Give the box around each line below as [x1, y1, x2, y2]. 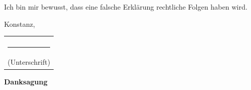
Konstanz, [4, 18, 35, 29]
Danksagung [4, 76, 48, 86]
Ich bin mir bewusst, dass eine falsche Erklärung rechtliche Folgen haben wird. [4, 2, 247, 12]
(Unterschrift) [8, 57, 51, 67]
